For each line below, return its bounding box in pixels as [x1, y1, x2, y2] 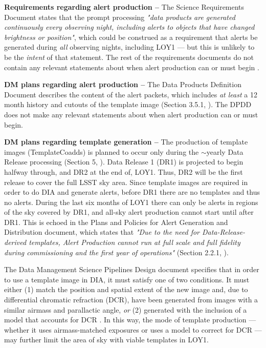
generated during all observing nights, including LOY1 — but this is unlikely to [4, 42, 255, 52]
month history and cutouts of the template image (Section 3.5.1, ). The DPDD [4, 99, 252, 110]
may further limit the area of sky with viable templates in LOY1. [4, 334, 209, 345]
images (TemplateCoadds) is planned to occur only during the [4, 146, 199, 157]
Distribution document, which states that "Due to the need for [4, 227, 199, 237]
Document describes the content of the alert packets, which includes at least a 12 [4, 89, 257, 99]
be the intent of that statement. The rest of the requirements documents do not [4, 51, 254, 62]
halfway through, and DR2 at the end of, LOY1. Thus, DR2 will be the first [4, 166, 243, 177]
